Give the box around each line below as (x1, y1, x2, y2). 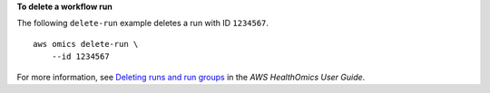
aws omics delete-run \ (33, 39, 139, 49)
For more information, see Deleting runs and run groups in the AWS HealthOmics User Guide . (16, 71, 366, 82)
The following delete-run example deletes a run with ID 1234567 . (16, 18, 269, 29)
